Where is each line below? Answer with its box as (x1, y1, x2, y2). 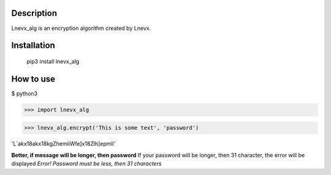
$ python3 (11, 89, 38, 97)
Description (11, 8, 58, 18)
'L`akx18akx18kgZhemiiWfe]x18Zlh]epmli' (11, 140, 116, 147)
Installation (11, 40, 55, 51)
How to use (11, 73, 55, 84)
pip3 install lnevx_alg (26, 58, 80, 65)
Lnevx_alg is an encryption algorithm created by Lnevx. (11, 24, 151, 32)
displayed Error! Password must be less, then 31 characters (11, 160, 162, 168)
